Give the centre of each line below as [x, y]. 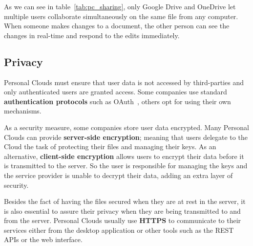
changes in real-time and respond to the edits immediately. [92, 35]
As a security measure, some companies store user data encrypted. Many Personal [126, 127]
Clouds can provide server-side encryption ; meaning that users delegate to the [126, 137]
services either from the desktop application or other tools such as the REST [119, 230]
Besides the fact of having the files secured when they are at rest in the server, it [125, 201]
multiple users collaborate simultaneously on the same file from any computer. [121, 16]
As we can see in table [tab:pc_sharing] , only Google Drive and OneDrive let [120, 6]
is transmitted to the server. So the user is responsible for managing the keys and [126, 166]
